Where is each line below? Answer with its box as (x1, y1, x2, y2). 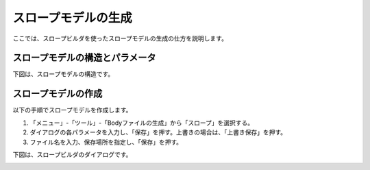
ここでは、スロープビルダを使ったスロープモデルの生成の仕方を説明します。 (12, 34, 227, 42)
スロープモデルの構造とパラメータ (12, 52, 157, 64)
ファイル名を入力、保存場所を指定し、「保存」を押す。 (29, 138, 183, 146)
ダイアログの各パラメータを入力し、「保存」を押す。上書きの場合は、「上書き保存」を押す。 (29, 128, 287, 136)
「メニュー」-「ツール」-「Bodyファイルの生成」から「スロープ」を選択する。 (29, 119, 254, 127)
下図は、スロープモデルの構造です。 (12, 70, 114, 78)
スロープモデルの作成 (12, 88, 103, 99)
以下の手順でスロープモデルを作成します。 (12, 106, 132, 114)
